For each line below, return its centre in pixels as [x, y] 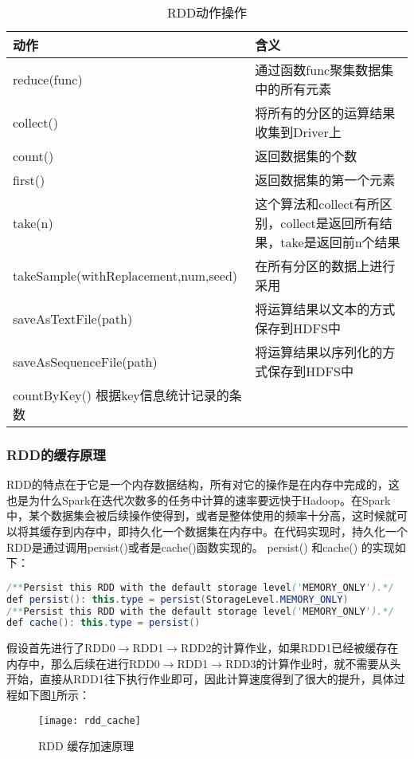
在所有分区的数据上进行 [325, 266]
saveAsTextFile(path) [73, 318]
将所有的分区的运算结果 [325, 113]
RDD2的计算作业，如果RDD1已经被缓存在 [289, 648]
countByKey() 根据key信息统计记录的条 [127, 395]
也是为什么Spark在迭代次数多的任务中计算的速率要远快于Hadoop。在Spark [199, 499]
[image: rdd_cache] [90, 720]
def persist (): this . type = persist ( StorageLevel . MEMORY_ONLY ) [178, 599]
